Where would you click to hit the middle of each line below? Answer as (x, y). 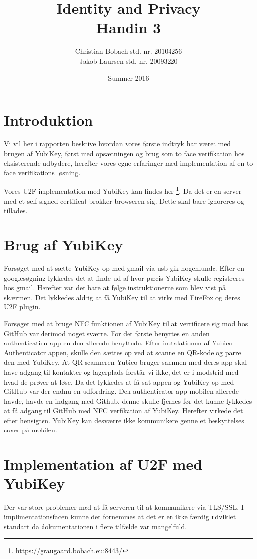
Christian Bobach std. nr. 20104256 (128, 51)
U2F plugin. (22, 307)
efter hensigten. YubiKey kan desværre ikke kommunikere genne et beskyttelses (124, 420)
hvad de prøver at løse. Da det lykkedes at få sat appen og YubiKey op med (119, 381)
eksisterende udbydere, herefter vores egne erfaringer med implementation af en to (128, 163)
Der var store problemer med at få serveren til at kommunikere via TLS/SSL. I (124, 507)
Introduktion (49, 120)
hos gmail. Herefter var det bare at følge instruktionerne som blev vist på (115, 287)
